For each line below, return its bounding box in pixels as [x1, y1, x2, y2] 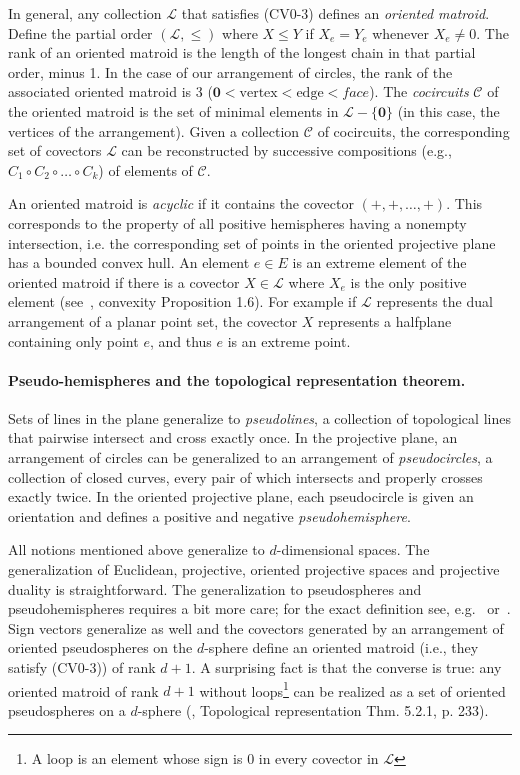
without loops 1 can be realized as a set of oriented [199, 677, 506, 701]
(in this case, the [397, 100, 500, 121]
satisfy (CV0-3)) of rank [8, 657, 156, 678]
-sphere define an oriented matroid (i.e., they [204, 637, 479, 658]
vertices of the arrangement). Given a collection [8, 120, 300, 141]
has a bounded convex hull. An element [8, 252, 250, 273]
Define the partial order [8, 22, 153, 43]
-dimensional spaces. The [276, 539, 430, 560]
